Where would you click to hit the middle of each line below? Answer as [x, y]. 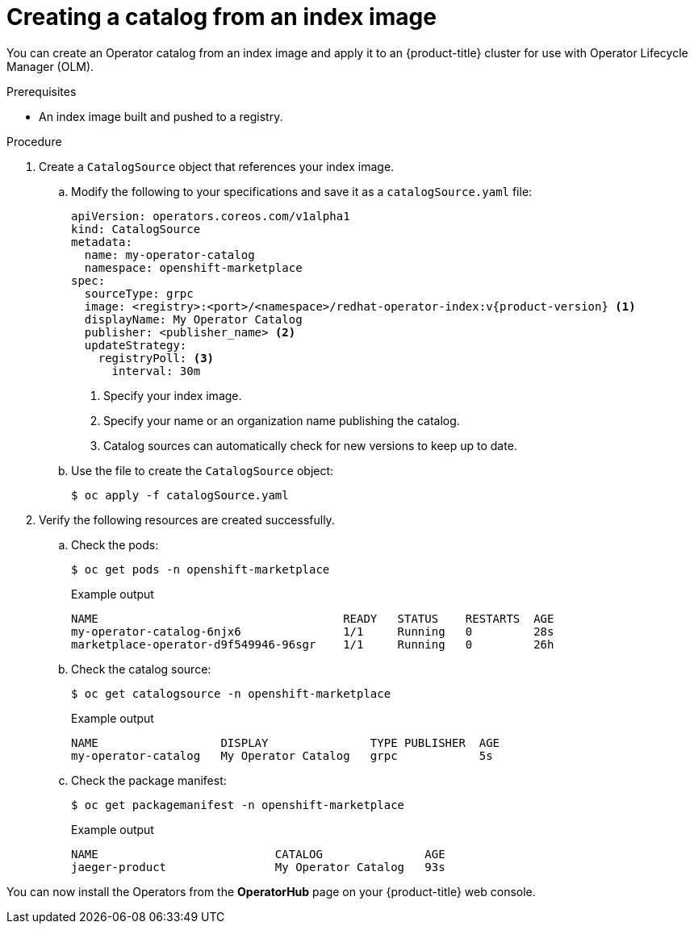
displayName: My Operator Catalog [193, 319]
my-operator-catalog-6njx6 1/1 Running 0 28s [313, 631]
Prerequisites [42, 91]
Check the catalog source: [141, 669]
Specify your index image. [173, 395]
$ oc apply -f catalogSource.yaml [180, 495]
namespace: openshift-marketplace [193, 267]
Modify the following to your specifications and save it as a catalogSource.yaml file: [302, 191]
